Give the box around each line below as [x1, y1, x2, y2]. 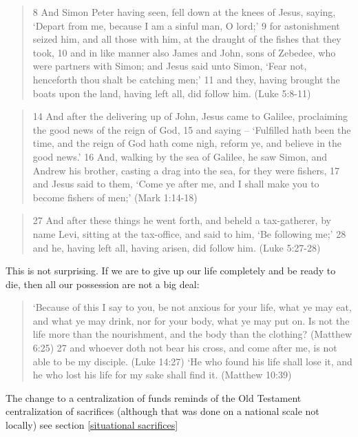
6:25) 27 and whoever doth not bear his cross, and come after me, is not [32, 341, 337, 355]
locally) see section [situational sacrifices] [6, 418, 178, 432]
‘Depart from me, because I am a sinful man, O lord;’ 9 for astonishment [32, 18, 340, 32]
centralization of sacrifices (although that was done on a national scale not [6, 404, 319, 418]
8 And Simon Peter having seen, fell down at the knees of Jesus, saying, [32, 5, 336, 19]
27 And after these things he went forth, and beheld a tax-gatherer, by [32, 213, 331, 227]
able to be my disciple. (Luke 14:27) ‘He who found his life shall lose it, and [32, 354, 352, 368]
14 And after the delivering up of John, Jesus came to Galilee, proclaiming [32, 109, 348, 123]
